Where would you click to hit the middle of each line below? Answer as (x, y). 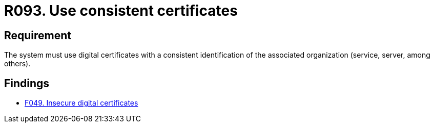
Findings (27, 83)
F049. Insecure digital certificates (81, 103)
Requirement (38, 35)
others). (17, 64)
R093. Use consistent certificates (121, 11)
